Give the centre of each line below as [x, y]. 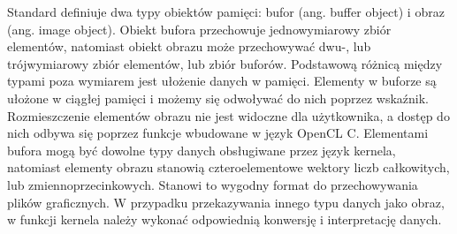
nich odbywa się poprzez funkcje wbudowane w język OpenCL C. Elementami [218, 133]
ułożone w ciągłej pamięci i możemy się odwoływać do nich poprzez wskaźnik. [218, 98]
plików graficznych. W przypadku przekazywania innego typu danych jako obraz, [226, 202]
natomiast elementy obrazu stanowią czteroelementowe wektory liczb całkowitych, [228, 167]
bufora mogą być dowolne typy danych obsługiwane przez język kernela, [202, 150]
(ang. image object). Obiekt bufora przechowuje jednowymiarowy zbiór [199, 29]
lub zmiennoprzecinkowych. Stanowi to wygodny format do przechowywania [213, 184]
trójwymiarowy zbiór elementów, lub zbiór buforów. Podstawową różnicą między [225, 63]
